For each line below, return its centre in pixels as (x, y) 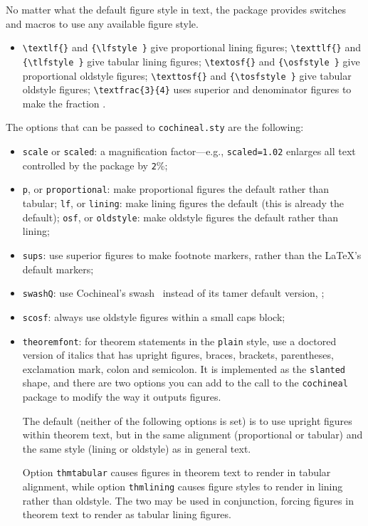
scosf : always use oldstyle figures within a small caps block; (154, 316)
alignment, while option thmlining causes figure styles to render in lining (183, 486)
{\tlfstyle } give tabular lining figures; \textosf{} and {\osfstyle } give (191, 61)
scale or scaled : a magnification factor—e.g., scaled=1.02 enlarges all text (189, 151)
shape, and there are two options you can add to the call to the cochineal (185, 383)
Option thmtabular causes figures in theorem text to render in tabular (177, 472)
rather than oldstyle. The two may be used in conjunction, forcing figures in (188, 500)
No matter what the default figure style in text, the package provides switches (176, 9)
